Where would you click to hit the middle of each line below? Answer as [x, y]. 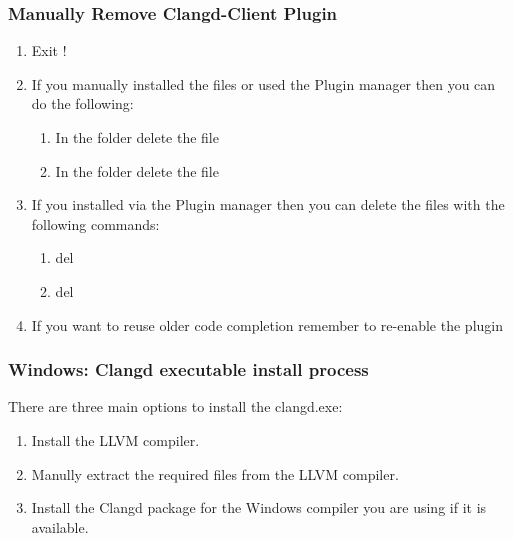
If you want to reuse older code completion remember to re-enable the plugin [267, 324]
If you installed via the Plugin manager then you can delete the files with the [268, 204]
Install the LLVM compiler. [115, 439]
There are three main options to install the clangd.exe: [175, 406]
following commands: [95, 223]
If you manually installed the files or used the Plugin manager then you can [263, 83]
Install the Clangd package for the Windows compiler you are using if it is [259, 507]
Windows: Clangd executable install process [188, 369]
